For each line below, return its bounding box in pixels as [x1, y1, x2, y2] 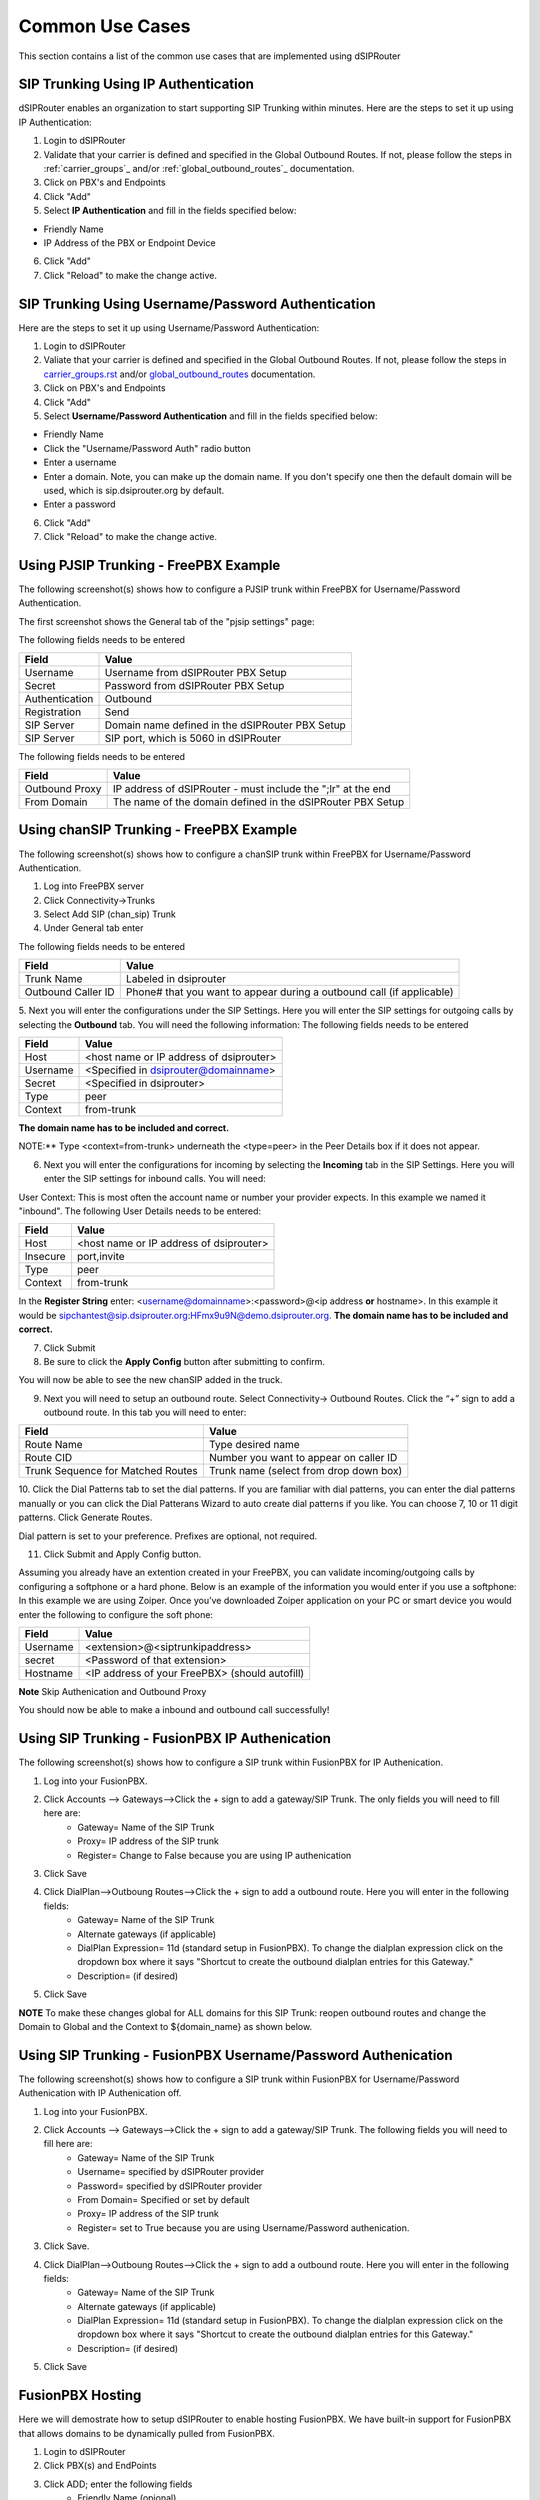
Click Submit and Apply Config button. [43, 1548, 202, 1560]
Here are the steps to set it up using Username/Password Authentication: [18, 321, 320, 334]
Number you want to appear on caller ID [208, 1451, 398, 1465]
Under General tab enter [43, 922, 144, 934]
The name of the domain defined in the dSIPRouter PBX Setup [112, 795, 405, 809]
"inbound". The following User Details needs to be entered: [18, 1205, 262, 1217]
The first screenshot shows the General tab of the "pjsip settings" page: [18, 615, 315, 627]
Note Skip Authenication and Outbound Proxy [18, 1686, 207, 1697]
